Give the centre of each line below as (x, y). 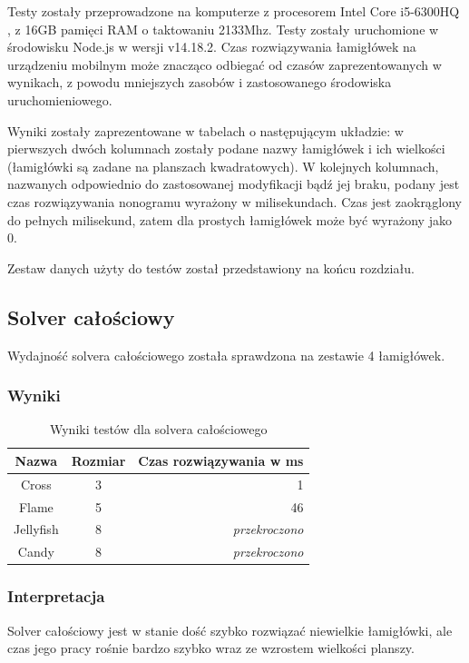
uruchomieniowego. (60, 99)
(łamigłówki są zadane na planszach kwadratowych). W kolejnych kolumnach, (223, 166)
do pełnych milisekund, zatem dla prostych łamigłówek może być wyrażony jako (230, 219)
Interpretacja (56, 596)
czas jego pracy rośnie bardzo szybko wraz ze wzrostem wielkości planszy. (211, 648)
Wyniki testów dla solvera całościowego (159, 429)
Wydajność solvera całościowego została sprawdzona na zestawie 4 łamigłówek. (226, 355)
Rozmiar (98, 460)
